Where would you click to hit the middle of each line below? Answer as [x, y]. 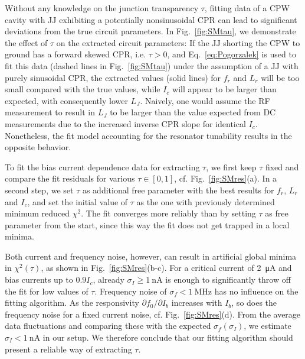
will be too [280, 77]
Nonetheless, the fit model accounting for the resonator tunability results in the [148, 135]
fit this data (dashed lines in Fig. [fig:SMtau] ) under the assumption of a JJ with [152, 65]
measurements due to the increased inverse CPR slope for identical [125, 123]
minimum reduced [37, 213]
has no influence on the [256, 291]
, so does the [254, 303]
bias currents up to [39, 279]
